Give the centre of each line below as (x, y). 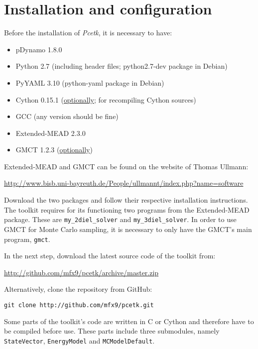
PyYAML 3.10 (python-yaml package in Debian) (90, 82)
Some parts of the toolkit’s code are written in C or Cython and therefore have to (129, 321)
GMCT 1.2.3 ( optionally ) (54, 150)
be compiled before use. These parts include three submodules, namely (112, 331)
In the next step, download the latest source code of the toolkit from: (110, 256)
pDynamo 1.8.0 (39, 49)
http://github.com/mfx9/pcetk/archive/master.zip (81, 272)
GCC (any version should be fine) (67, 116)
